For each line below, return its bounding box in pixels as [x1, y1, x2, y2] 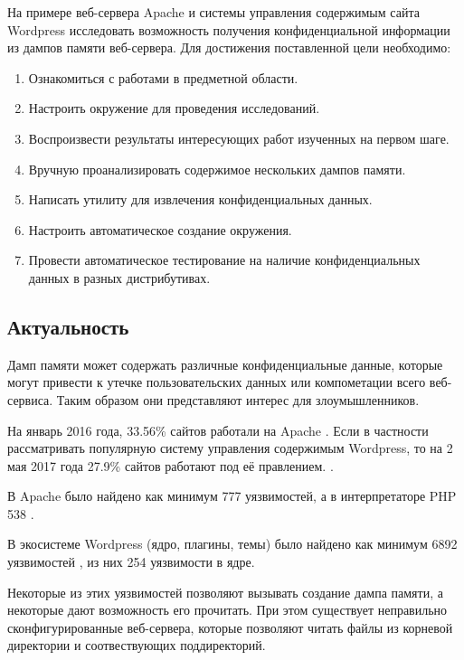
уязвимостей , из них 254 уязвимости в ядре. [7, 552, 255, 571]
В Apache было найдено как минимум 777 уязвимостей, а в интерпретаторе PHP [7, 486, 457, 505]
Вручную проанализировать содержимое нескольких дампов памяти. [28, 159, 406, 178]
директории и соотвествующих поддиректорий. [7, 636, 266, 655]
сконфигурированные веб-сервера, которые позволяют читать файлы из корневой [7, 618, 453, 636]
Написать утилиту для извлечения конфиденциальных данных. [28, 190, 373, 209]
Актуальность [7, 312, 129, 340]
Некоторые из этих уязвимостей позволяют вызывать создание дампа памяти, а [7, 582, 443, 601]
